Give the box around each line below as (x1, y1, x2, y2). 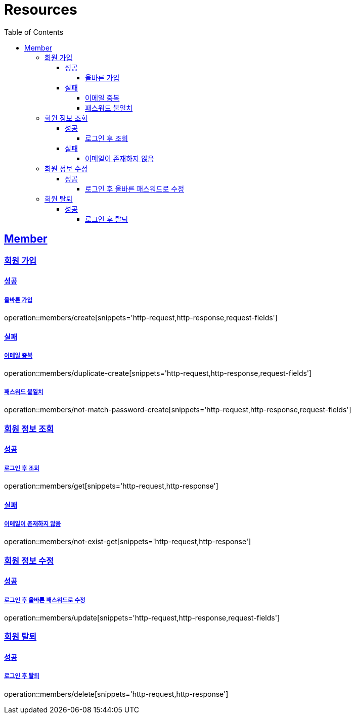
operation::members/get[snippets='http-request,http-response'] (4, 481, 218, 490)
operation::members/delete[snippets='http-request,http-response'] (4, 689, 229, 698)
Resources (4, 1, 77, 18)
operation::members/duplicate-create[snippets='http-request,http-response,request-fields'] (4, 369, 312, 378)
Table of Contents (4, 27, 64, 36)
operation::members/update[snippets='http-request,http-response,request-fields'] (4, 613, 280, 623)
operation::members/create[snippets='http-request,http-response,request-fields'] (4, 313, 278, 322)
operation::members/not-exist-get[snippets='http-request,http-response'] (4, 537, 251, 546)
